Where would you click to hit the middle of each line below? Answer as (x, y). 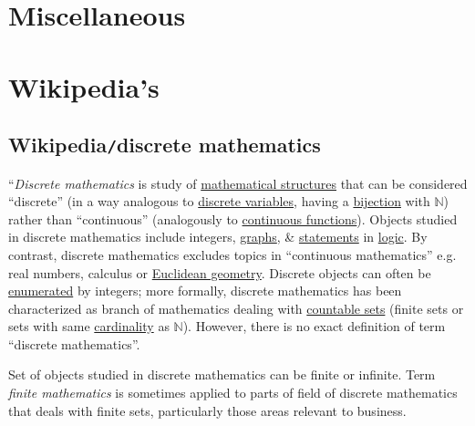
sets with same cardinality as (89, 326)
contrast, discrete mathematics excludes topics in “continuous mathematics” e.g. (232, 254)
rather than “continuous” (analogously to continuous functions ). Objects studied (233, 218)
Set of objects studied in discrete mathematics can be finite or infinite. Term (222, 374)
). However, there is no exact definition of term (314, 326)
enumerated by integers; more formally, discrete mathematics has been (205, 291)
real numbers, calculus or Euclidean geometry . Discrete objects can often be (220, 272)
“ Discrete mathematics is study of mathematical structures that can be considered (238, 183)
